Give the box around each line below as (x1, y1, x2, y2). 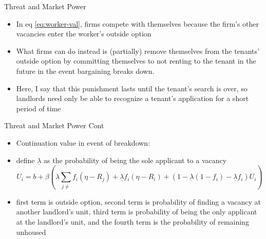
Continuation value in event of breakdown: (16, 137, 150, 148)
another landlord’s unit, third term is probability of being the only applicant (16, 206, 257, 217)
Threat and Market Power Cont (4, 120, 104, 131)
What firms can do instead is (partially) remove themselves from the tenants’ (16, 45, 259, 56)
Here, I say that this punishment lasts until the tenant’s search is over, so (16, 83, 248, 93)
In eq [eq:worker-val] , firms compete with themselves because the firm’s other (16, 18, 259, 29)
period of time (16, 103, 61, 113)
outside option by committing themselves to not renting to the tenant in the (16, 55, 256, 66)
